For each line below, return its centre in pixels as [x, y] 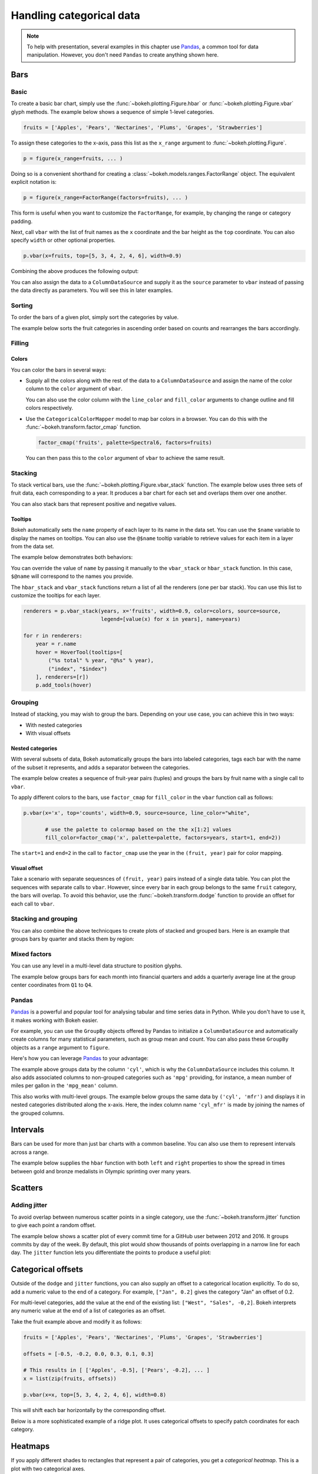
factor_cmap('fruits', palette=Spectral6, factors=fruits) [125, 442]
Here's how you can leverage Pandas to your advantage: [79, 1058]
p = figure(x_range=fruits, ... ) [73, 158]
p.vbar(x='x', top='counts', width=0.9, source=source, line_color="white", [137, 813]
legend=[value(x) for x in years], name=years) [171, 619]
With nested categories [54, 725]
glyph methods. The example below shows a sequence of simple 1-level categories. [112, 111]
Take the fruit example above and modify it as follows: [77, 1321]
